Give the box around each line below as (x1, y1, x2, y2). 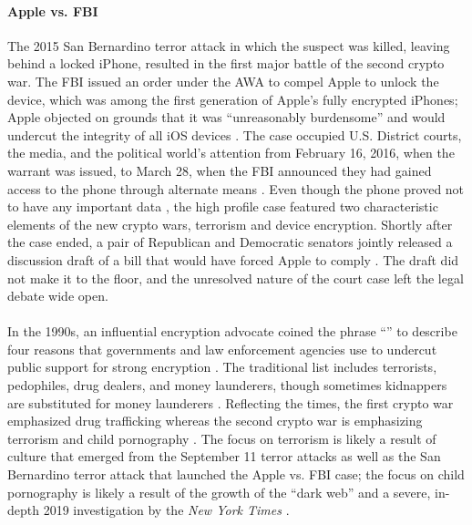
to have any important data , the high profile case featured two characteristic (7, 197, 438, 216)
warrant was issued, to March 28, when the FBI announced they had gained (7, 160, 432, 180)
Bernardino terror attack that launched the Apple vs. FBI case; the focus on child (7, 465, 465, 484)
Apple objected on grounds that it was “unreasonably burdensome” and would (7, 108, 446, 127)
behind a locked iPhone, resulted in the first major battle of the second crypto (7, 54, 445, 73)
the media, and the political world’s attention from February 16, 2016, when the (7, 143, 455, 162)
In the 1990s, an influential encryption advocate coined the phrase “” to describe (7, 322, 457, 341)
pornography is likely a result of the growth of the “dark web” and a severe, (7, 482, 431, 501)
